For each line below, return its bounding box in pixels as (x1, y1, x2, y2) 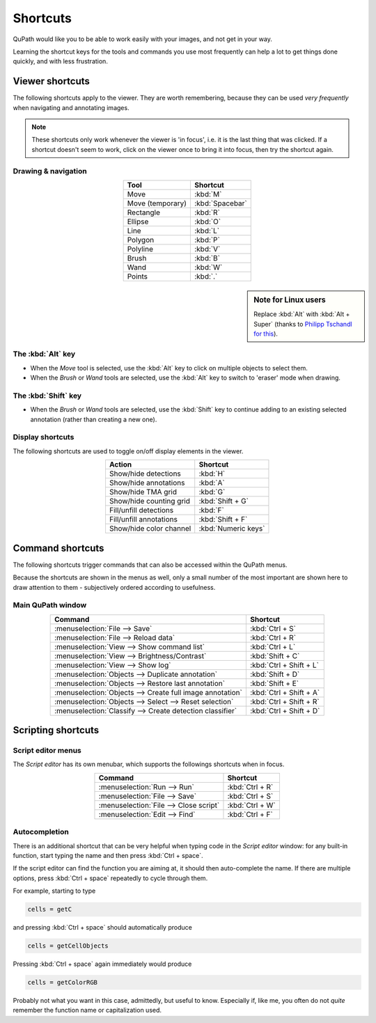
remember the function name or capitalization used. (13, 1006, 162, 1015)
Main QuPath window (13, 600, 87, 610)
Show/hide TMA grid (109, 487, 178, 497)
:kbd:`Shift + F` (198, 515, 248, 524)
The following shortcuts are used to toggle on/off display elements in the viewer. (13, 446, 244, 455)
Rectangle (127, 208, 160, 217)
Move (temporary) (127, 198, 187, 208)
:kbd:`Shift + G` (198, 497, 249, 506)
